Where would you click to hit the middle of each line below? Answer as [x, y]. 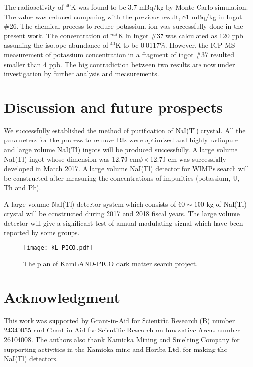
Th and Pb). [23, 187]
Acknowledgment [62, 297]
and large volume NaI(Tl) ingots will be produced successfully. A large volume [121, 149]
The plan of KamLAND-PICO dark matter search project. [111, 264]
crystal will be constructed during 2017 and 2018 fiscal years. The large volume [122, 213]
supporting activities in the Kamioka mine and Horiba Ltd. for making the [116, 349]
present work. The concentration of [56, 35]
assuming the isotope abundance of [56, 45]
